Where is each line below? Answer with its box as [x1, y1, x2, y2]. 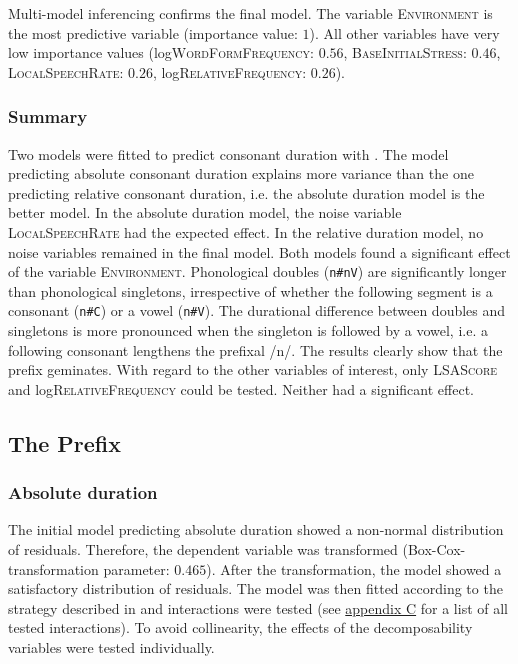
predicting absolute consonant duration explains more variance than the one [8, 163, 474, 184]
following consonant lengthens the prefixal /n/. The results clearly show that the [8, 339, 503, 360]
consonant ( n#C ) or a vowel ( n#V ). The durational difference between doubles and [8, 300, 506, 321]
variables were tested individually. [8, 637, 215, 657]
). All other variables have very [309, 22, 500, 43]
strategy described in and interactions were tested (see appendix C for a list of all [8, 597, 508, 618]
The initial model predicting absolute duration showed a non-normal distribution [8, 519, 504, 540]
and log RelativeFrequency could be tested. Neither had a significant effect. [8, 378, 474, 399]
